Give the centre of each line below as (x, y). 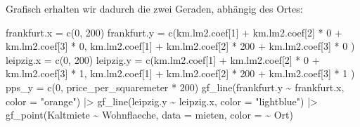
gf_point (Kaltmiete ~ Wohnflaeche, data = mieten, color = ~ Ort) (149, 115)
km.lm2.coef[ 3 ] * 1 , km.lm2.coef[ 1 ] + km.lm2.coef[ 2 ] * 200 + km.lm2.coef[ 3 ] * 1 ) (180, 73)
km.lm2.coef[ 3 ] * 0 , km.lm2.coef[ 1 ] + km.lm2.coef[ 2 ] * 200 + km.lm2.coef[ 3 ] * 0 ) (180, 46)
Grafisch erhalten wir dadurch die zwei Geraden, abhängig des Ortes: (154, 8)
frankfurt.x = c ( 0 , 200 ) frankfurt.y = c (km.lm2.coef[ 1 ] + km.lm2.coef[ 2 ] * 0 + (174, 32)
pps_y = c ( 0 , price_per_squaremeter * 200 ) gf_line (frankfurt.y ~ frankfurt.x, (175, 87)
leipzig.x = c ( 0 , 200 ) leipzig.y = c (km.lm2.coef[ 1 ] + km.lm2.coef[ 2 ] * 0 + (163, 59)
